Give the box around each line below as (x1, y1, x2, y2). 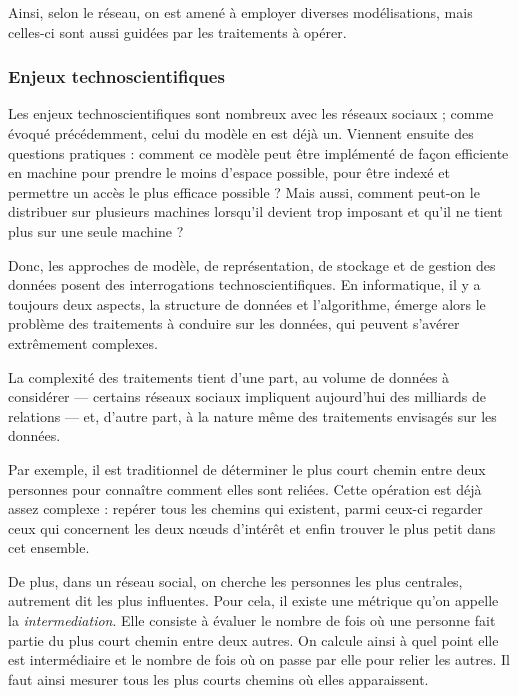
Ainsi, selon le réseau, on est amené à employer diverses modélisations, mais (8, 2, 473, 22)
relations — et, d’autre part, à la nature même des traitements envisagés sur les (8, 405, 497, 426)
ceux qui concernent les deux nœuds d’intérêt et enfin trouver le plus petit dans (8, 517, 496, 538)
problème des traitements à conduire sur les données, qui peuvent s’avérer (8, 313, 460, 334)
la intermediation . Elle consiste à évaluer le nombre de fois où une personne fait (8, 610, 496, 631)
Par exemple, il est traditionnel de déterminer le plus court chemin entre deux (8, 458, 486, 479)
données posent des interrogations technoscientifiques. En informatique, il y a (8, 274, 481, 295)
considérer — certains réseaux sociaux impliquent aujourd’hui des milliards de (8, 386, 486, 407)
